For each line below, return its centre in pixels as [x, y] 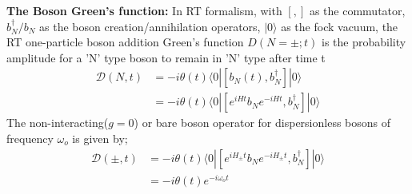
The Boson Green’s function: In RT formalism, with [144, 10]
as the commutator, [357, 10]
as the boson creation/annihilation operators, [150, 26]
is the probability [364, 42]
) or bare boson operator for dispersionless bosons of [262, 123]
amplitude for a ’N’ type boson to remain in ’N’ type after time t [166, 57]
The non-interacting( [58, 123]
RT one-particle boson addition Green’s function [125, 42]
